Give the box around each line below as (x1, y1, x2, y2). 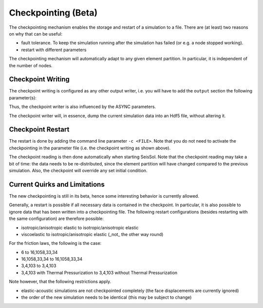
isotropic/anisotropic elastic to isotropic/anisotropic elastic (21, 224, 139, 231)
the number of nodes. (9, 62, 53, 68)
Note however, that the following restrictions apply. (9, 279, 112, 285)
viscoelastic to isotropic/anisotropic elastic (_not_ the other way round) (21, 231, 164, 237)
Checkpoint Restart (9, 126, 70, 134)
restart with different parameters (21, 47, 87, 53)
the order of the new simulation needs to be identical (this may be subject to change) (21, 294, 192, 300)
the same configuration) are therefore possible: (9, 216, 104, 221)
